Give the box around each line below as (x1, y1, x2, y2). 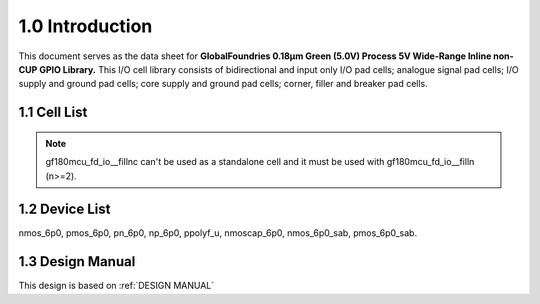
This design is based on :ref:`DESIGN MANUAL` (18, 280, 215, 292)
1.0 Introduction (18, 15, 153, 37)
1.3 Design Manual (18, 253, 136, 270)
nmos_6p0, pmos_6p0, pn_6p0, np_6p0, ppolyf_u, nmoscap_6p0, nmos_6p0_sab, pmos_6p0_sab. (18, 227, 418, 239)
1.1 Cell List (18, 104, 88, 121)
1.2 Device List (18, 201, 111, 218)
